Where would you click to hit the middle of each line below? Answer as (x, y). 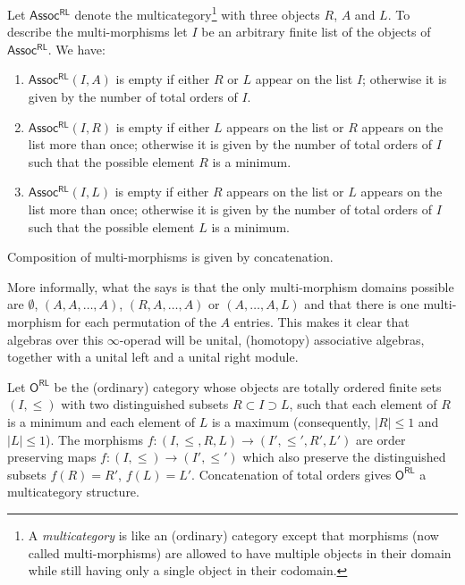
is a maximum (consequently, (291, 421)
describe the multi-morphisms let (97, 32)
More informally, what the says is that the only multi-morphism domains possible (231, 286)
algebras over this (55, 339)
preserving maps (52, 457)
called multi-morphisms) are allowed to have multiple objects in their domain (240, 552)
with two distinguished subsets (145, 404)
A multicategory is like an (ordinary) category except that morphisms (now (233, 535)
